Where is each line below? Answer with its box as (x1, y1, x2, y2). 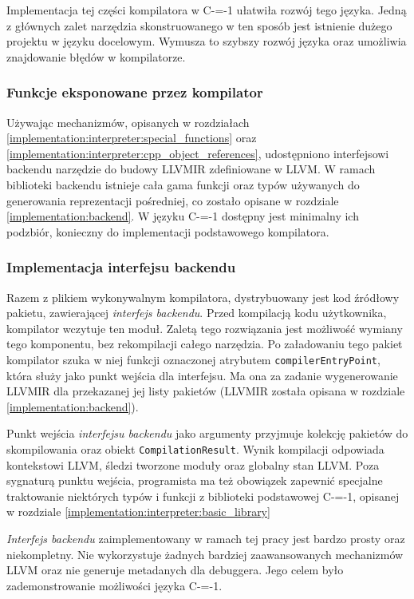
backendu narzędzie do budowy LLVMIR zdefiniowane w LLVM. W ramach (6, 161, 376, 177)
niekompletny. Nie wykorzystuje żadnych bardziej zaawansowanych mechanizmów (6, 545, 404, 562)
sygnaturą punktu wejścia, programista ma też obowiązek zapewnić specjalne (6, 472, 383, 489)
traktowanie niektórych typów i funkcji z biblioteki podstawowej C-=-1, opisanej (6, 487, 400, 504)
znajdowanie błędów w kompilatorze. (6, 48, 186, 65)
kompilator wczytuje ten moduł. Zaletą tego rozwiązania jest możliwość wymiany (6, 319, 403, 336)
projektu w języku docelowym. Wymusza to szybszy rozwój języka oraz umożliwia (6, 33, 407, 50)
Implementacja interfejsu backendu (6, 257, 236, 277)
